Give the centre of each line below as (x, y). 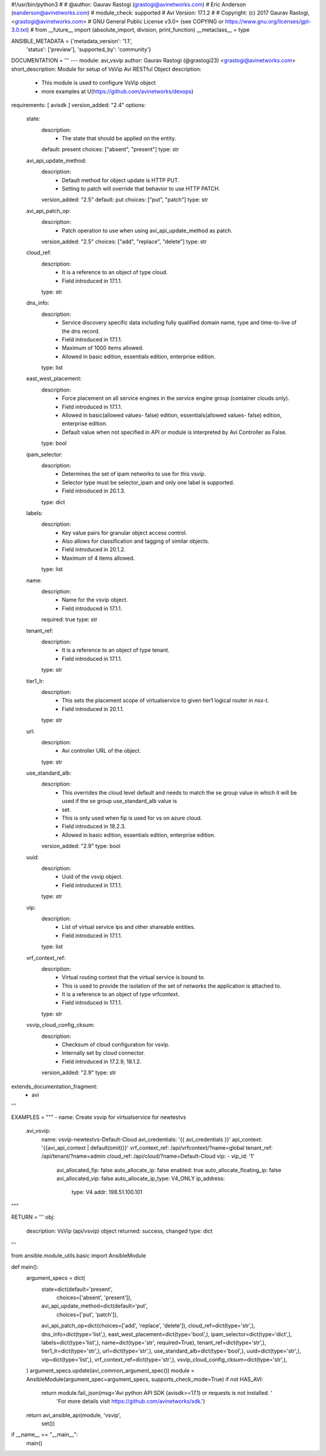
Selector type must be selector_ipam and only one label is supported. (148, 482)
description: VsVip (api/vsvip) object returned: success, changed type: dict (120, 1231)
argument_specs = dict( (56, 1278)
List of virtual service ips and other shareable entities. (129, 927)
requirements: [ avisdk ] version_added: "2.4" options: (78, 105)
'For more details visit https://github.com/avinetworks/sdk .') (131, 1402)
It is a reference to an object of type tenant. (116, 650)
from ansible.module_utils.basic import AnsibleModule (78, 1256)
